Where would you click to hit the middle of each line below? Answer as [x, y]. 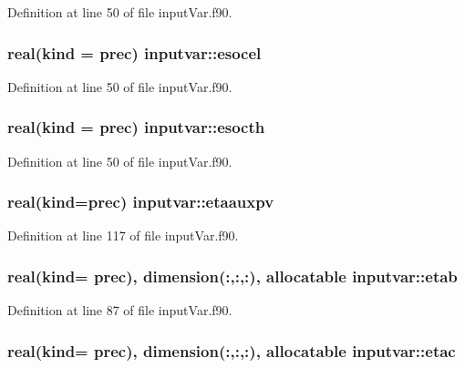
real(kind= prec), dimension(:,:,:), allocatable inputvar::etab [232, 276]
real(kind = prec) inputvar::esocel [134, 52]
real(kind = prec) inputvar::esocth [136, 127]
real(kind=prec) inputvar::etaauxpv [141, 202]
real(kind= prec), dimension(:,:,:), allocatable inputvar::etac [232, 350]
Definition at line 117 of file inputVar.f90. [123, 235]
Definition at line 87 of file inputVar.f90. [120, 310]
